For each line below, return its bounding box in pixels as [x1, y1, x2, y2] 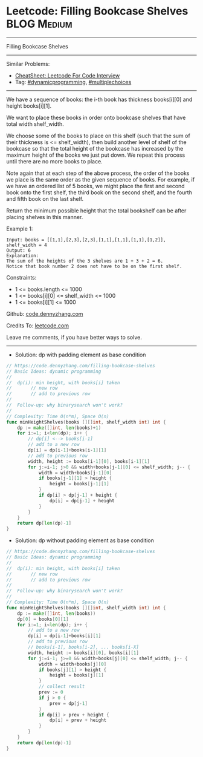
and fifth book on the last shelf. [6, 195, 84, 202]
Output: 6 [6, 247, 31, 254]
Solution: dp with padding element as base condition [14, 351, 146, 358]
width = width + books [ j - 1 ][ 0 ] [38, 470, 112, 476]
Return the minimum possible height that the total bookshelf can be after [6, 207, 187, 214]
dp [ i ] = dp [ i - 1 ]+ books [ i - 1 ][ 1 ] [28, 447, 107, 453]
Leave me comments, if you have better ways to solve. [6, 333, 142, 341]
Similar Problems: [6, 60, 50, 67]
